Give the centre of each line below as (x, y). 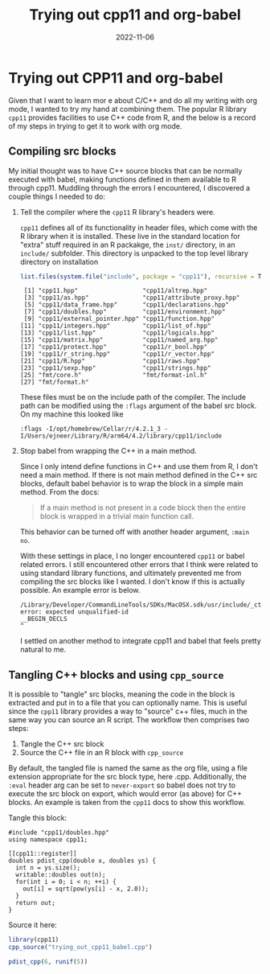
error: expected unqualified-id (74, 612)
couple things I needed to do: (57, 196)
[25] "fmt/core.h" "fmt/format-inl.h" (114, 376)
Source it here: (33, 925)
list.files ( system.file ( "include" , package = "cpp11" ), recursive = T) (142, 276)
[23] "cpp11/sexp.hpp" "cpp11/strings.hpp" (115, 368)
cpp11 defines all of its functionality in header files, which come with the (139, 228)
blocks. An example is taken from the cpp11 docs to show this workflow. (127, 803)
